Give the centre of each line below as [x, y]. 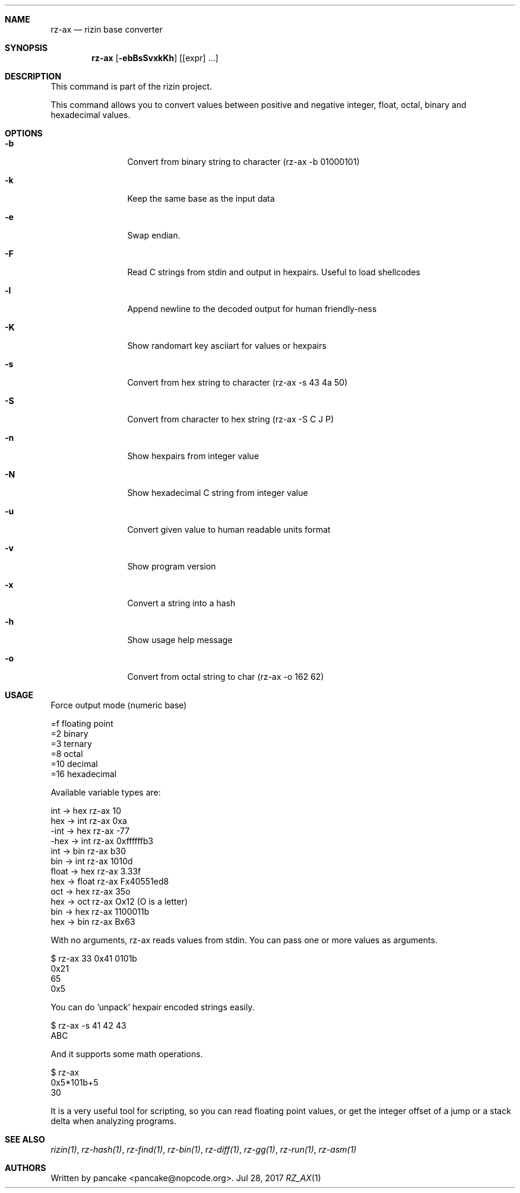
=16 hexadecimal [84, 774]
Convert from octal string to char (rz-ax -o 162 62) [226, 677]
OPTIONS [24, 133]
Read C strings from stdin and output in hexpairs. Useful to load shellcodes [274, 272]
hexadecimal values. [91, 115]
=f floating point [82, 723]
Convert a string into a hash [181, 603]
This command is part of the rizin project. [131, 86]
